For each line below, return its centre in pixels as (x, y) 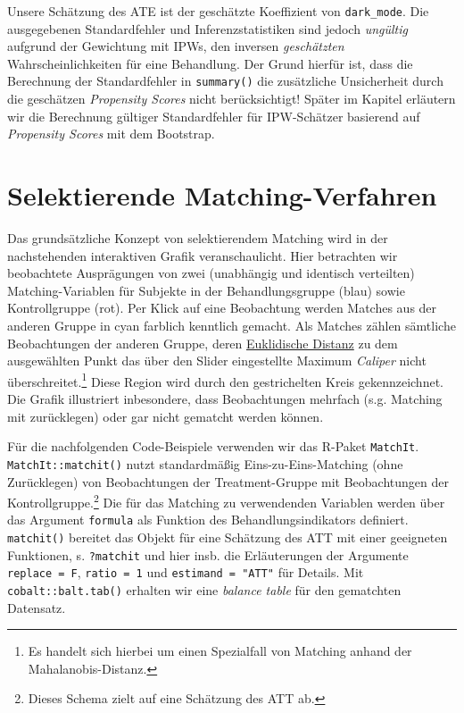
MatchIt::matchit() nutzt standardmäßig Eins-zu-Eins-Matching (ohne (205, 463)
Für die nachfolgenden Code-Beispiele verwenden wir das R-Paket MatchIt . (213, 446)
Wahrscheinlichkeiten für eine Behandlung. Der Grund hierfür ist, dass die (210, 63)
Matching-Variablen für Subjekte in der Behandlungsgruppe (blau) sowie (206, 290)
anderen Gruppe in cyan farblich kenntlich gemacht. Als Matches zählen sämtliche (232, 325)
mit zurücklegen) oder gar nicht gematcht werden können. (166, 416)
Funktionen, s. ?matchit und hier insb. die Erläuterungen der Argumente (208, 554)
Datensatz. (37, 607)
